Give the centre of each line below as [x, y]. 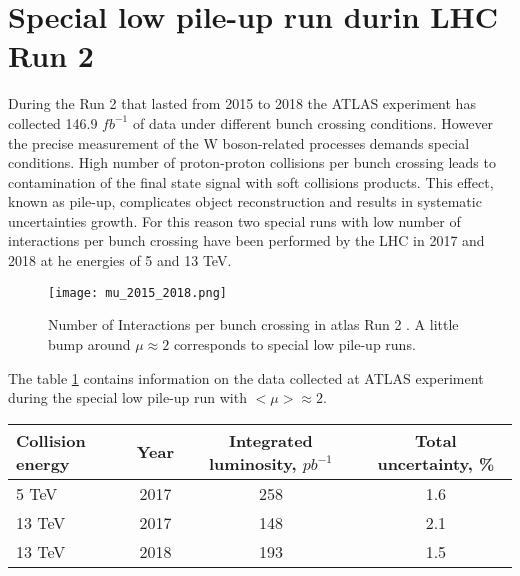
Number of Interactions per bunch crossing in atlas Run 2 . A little [253, 324]
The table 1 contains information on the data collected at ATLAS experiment [246, 377]
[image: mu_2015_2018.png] [137, 292]
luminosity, [253, 463]
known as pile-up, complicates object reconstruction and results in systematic [245, 201]
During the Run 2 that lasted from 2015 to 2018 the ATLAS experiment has [242, 103]
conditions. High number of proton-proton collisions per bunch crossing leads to [252, 162]
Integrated [271, 440]
